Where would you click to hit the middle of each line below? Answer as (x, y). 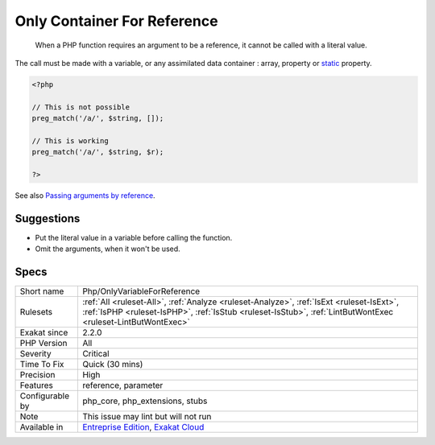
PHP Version (43, 344)
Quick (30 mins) (112, 365)
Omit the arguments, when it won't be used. (108, 249)
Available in (41, 427)
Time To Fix (42, 365)
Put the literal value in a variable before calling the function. (134, 237)
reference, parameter (122, 385)
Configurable (45, 396)
